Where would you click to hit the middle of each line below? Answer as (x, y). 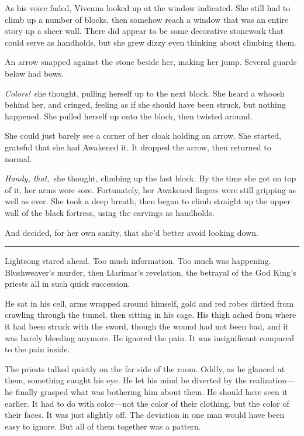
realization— (272, 380)
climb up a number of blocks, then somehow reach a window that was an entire (147, 19)
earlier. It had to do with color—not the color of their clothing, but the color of (147, 403)
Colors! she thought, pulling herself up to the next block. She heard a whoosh (145, 93)
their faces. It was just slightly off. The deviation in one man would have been (145, 415)
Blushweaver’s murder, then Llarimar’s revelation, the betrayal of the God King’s (151, 272)
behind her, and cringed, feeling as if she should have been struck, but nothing (145, 104)
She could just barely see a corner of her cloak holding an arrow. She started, (143, 135)
